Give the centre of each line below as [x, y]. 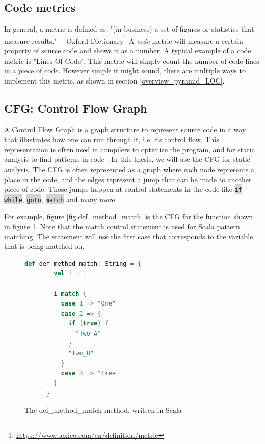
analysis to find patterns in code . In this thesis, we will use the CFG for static [127, 159]
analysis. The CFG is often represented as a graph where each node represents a [129, 169]
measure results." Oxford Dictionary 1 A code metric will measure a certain [124, 40]
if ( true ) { [88, 324]
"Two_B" [81, 354]
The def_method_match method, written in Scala [103, 410]
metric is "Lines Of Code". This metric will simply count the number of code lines [132, 60]
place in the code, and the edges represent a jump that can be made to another [128, 179]
